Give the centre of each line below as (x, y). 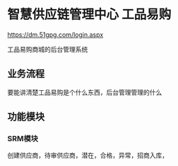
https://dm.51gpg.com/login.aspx (55, 34)
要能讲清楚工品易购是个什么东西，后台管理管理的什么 (85, 92)
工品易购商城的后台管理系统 (48, 49)
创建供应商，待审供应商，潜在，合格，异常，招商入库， (88, 155)
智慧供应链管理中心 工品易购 (89, 15)
